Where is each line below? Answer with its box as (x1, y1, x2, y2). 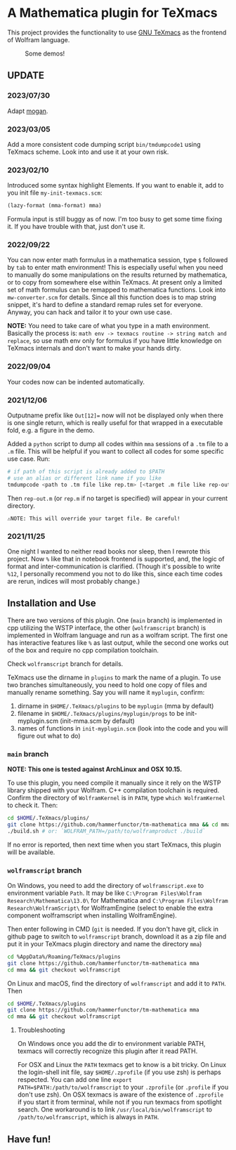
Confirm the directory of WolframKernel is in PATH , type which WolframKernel (7, 794, 226, 802)
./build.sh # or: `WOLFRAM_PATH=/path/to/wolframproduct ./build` (7, 828, 206, 835)
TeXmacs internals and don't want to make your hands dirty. (7, 344, 181, 353)
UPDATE (7, 70, 44, 81)
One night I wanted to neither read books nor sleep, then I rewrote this (7, 547, 211, 556)
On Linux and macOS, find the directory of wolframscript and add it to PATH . (7, 979, 226, 988)
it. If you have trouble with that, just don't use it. (7, 223, 145, 231)
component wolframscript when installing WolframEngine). (7, 911, 177, 920)
